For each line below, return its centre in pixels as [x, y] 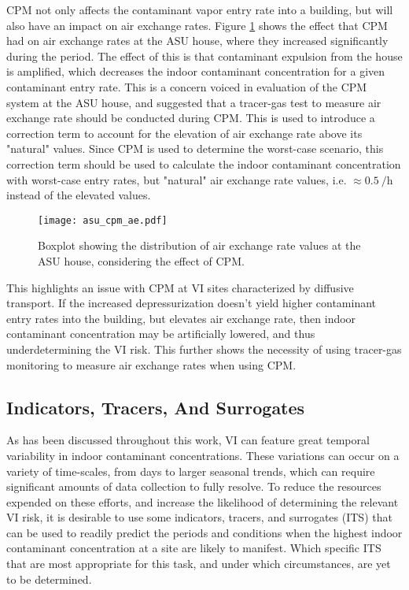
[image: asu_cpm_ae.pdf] [103, 220]
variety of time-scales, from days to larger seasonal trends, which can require [191, 471]
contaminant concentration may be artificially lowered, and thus [161, 334]
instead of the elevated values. [79, 195]
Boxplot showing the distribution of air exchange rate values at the [199, 245]
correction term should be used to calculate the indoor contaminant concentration [204, 163]
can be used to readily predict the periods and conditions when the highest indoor [204, 532]
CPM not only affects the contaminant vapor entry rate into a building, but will [200, 9]
